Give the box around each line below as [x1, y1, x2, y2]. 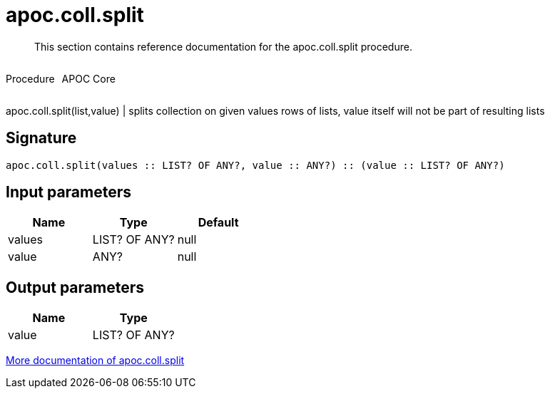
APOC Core [61, 72, 116, 85]
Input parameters [6, 183, 132, 202]
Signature [6, 129, 77, 147]
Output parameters [6, 278, 144, 296]
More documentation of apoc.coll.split [6, 354, 185, 367]
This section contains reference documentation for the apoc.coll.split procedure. [34, 40, 412, 53]
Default [198, 215, 239, 230]
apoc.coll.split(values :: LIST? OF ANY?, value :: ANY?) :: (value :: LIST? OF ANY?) [6, 159, 505, 171]
